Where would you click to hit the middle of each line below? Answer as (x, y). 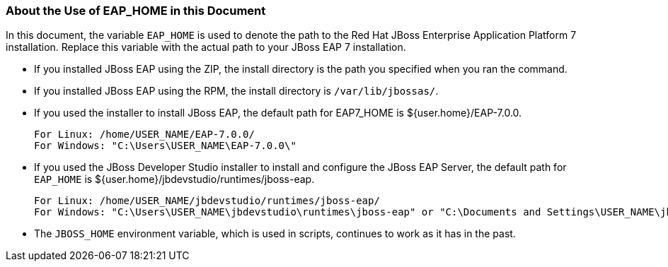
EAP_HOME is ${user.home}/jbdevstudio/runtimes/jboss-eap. (174, 179)
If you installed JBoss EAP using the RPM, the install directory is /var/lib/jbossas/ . (236, 91)
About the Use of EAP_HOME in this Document (136, 11)
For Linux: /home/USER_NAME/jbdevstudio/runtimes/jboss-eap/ (207, 201)
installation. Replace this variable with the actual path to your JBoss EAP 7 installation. (206, 47)
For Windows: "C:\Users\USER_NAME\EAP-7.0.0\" (165, 146)
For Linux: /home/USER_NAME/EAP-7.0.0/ (144, 135)
